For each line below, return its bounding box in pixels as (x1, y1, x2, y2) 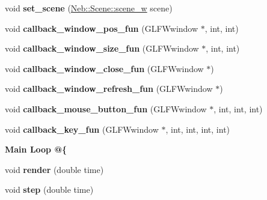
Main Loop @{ (5, 143, 67, 156)
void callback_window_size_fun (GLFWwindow (5, 42, 199, 55)
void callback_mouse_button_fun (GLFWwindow (5, 102, 207, 115)
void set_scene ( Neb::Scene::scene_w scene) (5, 2, 173, 14)
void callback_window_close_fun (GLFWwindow (5, 62, 204, 74)
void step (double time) (5, 183, 94, 196)
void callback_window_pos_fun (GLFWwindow (5, 22, 198, 34)
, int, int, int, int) (165, 123, 230, 135)
